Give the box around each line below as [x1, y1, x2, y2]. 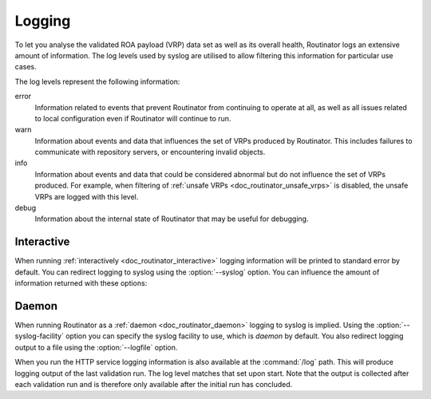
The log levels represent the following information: [14, 77, 180, 86]
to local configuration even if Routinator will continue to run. [34, 113, 231, 123]
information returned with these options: [14, 279, 148, 288]
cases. [14, 62, 37, 72]
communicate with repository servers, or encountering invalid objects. [34, 148, 266, 157]
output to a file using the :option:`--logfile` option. [14, 342, 178, 352]
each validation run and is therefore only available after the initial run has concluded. [14, 379, 293, 389]
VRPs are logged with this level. [34, 192, 139, 201]
